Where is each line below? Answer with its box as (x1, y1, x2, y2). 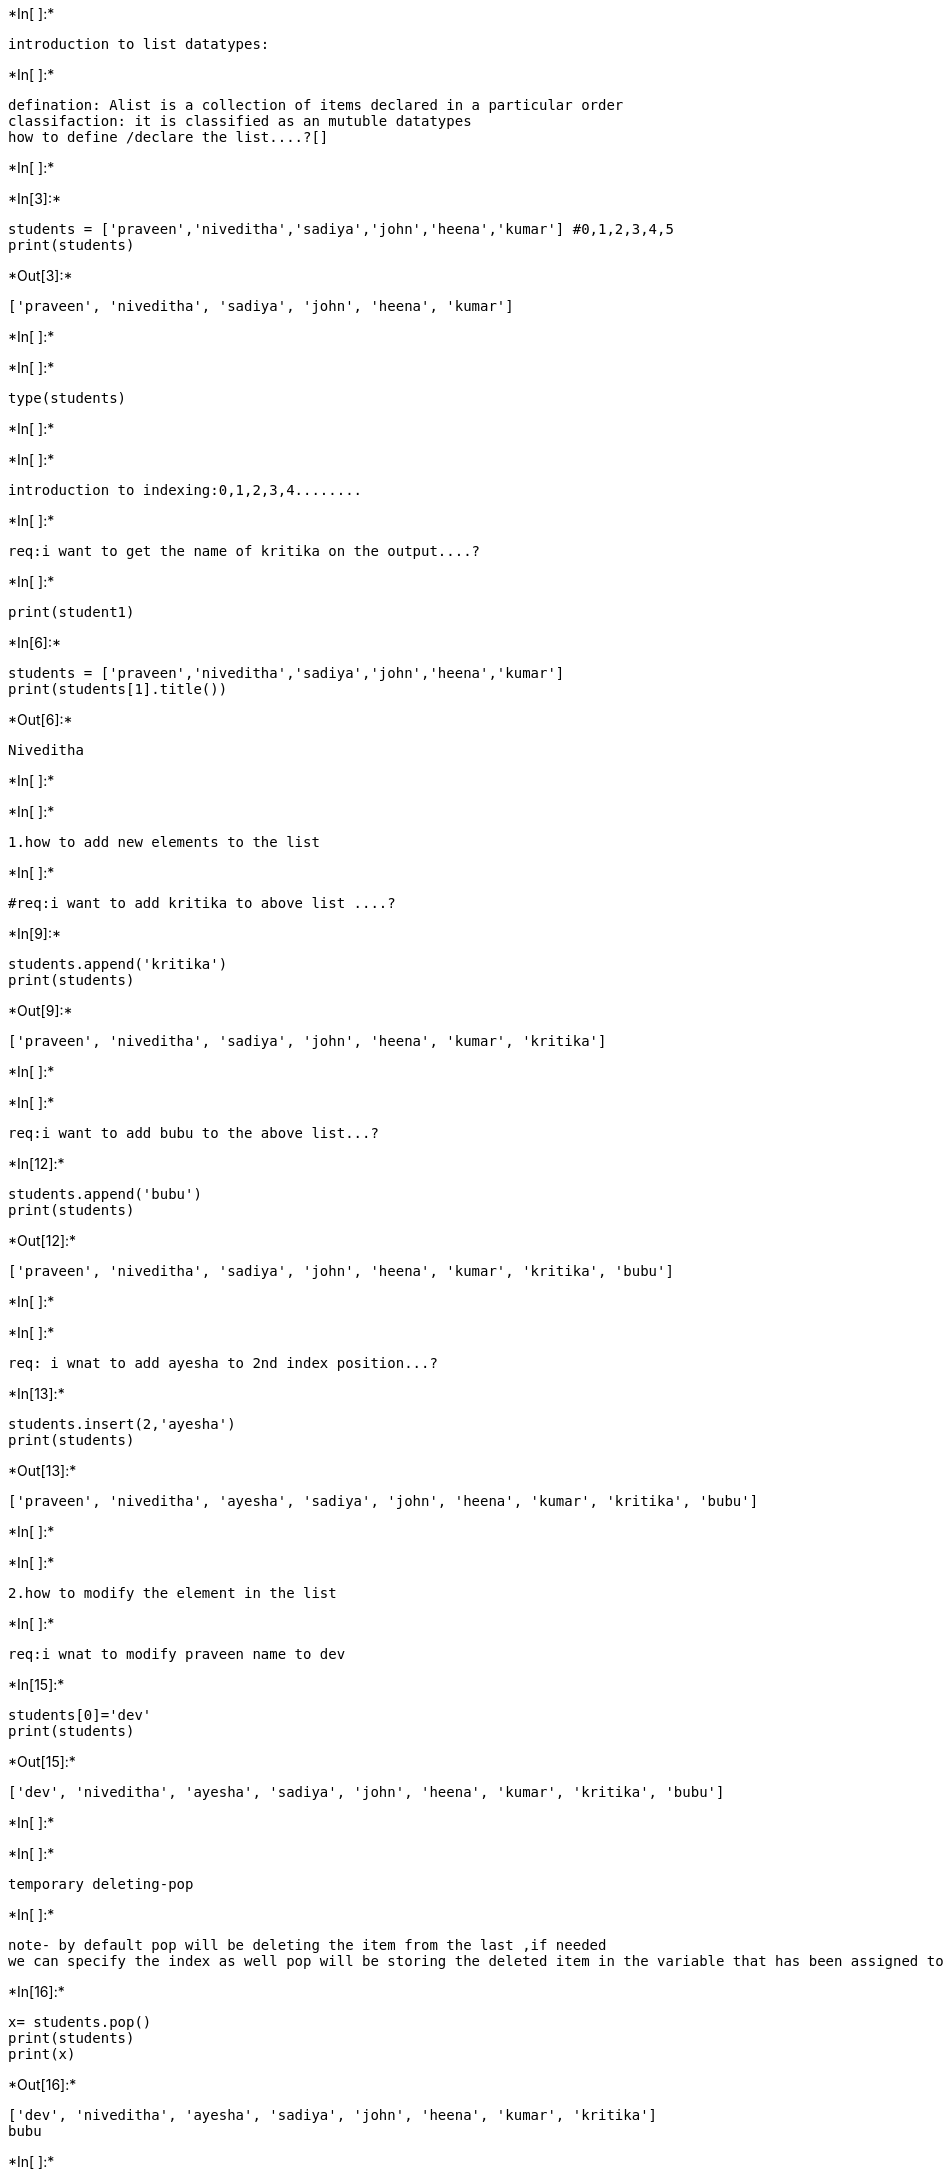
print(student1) (8, 604, 135, 620)
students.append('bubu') (8, 1186, 202, 1202)
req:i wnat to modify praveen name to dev (8, 1646, 346, 1662)
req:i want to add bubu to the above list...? (8, 1125, 379, 1141)
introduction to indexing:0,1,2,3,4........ (8, 482, 363, 498)
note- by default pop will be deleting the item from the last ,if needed (8, 1937, 607, 1953)
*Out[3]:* (8, 267, 73, 284)
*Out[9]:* (8, 1002, 73, 1019)
